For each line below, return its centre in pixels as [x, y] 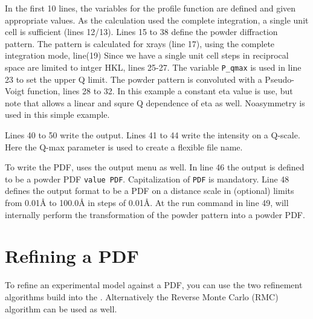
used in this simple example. [57, 114]
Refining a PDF [72, 256]
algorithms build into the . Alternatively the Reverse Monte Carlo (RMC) [142, 296]
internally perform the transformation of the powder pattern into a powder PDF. [155, 214]
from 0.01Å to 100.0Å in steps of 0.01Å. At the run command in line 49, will [147, 203]
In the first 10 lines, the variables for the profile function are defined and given [150, 8]
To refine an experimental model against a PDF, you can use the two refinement [154, 285]
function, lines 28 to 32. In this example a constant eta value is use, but [160, 91]
